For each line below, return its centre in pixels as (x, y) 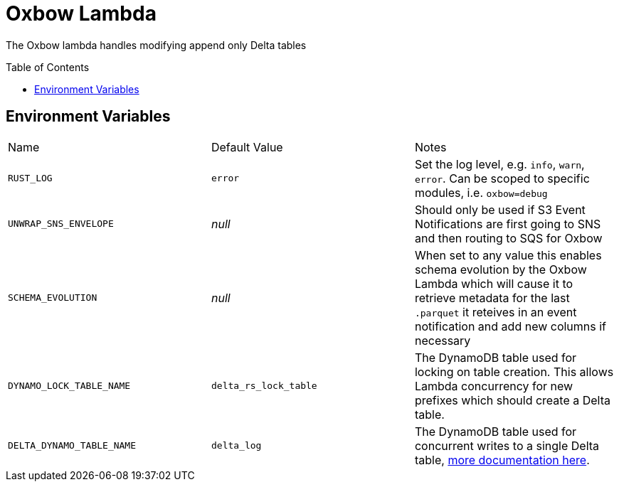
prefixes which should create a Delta (512, 400)
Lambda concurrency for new (494, 386)
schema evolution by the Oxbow (501, 269)
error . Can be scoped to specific (502, 178)
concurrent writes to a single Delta (507, 445)
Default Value (247, 147)
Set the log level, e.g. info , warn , (499, 164)
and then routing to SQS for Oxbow (508, 238)
